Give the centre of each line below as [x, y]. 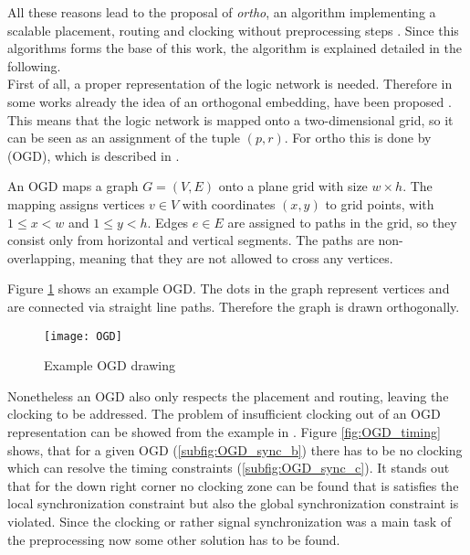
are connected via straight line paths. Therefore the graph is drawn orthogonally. [234, 306]
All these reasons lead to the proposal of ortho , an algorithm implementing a [222, 12]
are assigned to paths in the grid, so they [342, 222]
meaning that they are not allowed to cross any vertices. [236, 257]
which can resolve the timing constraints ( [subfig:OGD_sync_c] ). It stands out [229, 468]
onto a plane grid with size [293, 186]
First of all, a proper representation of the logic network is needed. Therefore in [230, 84]
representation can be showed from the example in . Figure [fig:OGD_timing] [224, 431]
